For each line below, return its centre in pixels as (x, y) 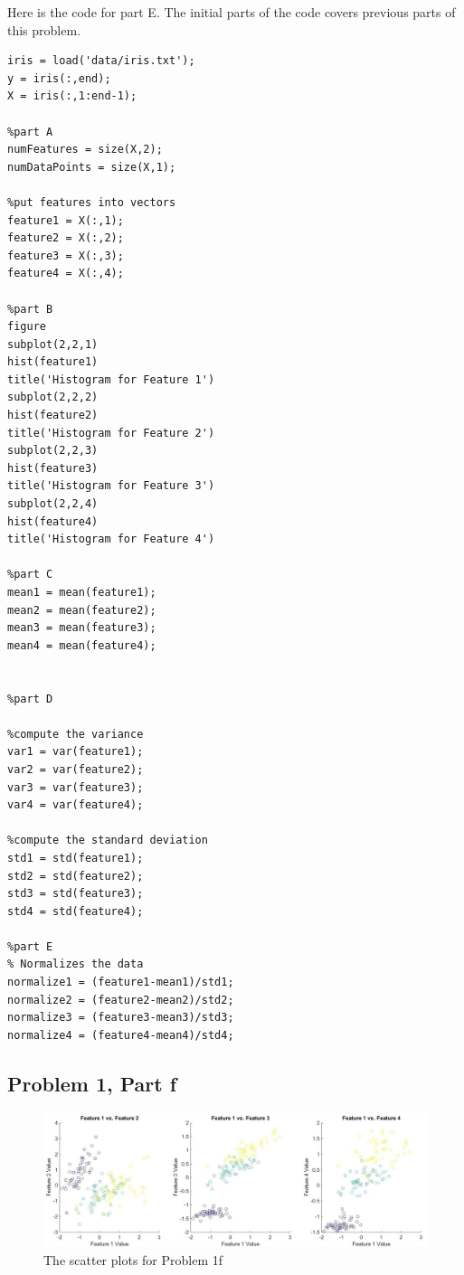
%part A (30, 132)
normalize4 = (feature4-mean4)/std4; (121, 1035)
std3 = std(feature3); (76, 894)
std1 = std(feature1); (76, 858)
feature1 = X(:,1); (66, 220)
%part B (30, 309)
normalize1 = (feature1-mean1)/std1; (121, 982)
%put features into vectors (92, 202)
